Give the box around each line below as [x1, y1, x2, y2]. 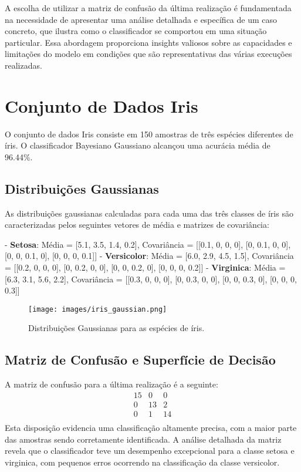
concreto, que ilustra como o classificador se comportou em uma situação [5, 25, 267, 37]
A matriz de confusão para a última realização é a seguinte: [5, 378, 218, 390]
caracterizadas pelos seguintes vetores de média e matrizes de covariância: [5, 218, 269, 231]
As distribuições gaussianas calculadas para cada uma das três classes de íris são [5, 207, 293, 219]
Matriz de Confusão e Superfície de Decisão [5, 350, 276, 369]
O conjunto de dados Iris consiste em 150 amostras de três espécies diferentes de [5, 127, 293, 140]
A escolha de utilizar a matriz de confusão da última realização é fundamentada [5, 2, 292, 14]
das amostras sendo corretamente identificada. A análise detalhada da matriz [5, 433, 282, 445]
